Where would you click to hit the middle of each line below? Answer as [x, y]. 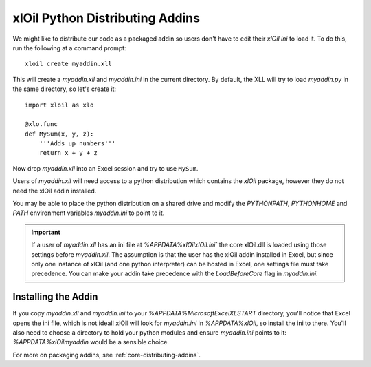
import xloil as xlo [59, 105]
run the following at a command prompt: [69, 48]
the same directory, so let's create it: [65, 89]
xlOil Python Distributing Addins [106, 18]
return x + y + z [68, 153]
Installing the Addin [55, 297]
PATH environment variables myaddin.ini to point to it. [89, 213]
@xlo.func [41, 124]
